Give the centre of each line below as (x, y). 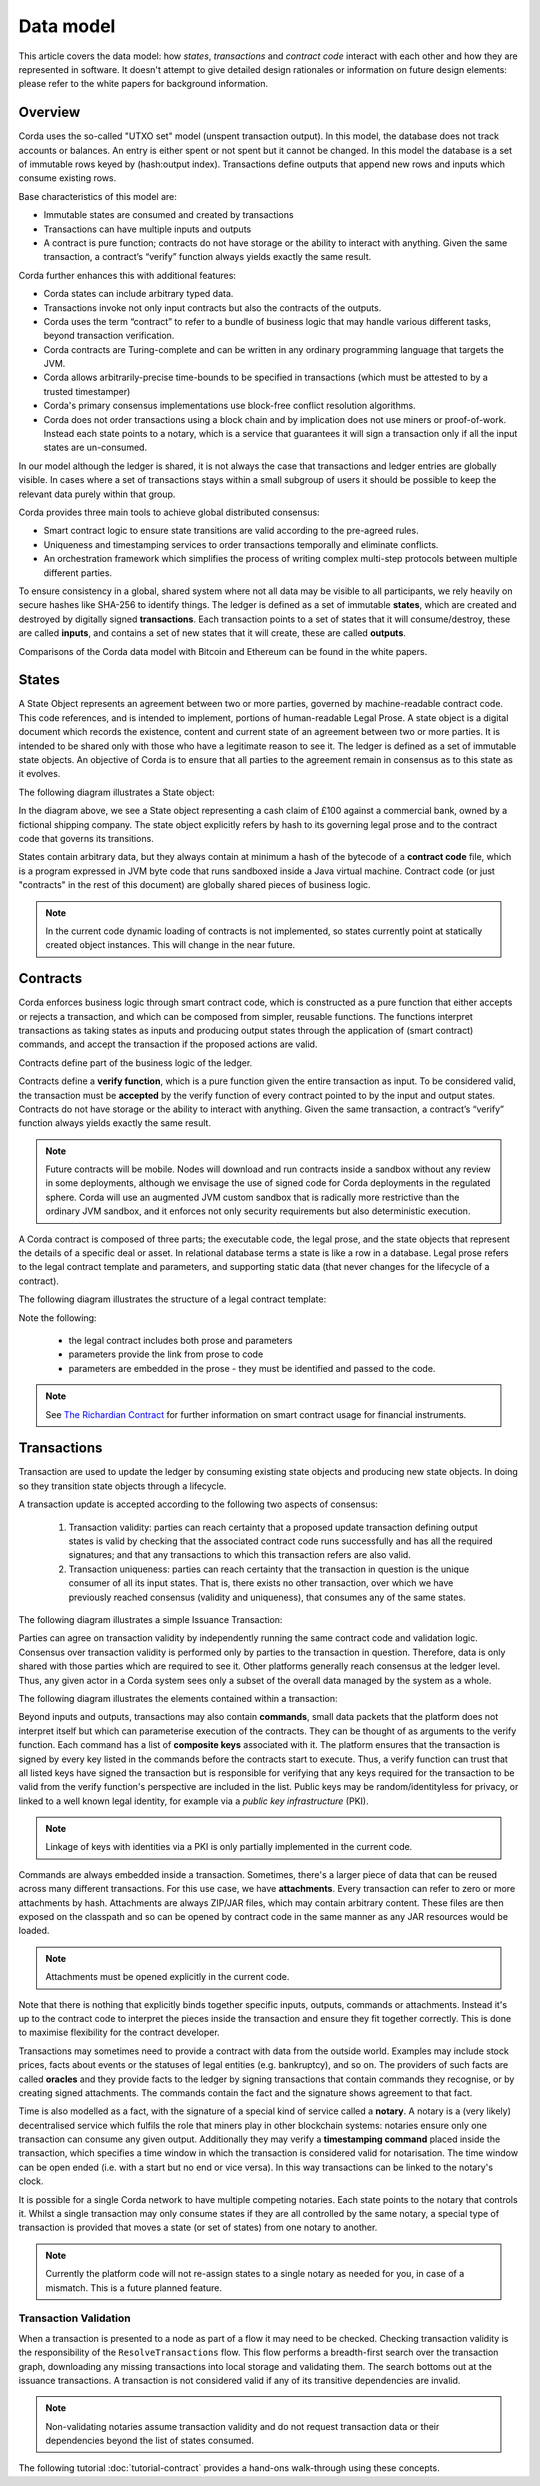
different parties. (78, 572)
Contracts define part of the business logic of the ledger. (135, 1062)
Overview (49, 112)
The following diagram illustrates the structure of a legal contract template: (172, 1299)
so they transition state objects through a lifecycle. (122, 1486)
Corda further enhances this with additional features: (127, 275)
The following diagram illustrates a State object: (116, 792)
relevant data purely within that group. (97, 494)
